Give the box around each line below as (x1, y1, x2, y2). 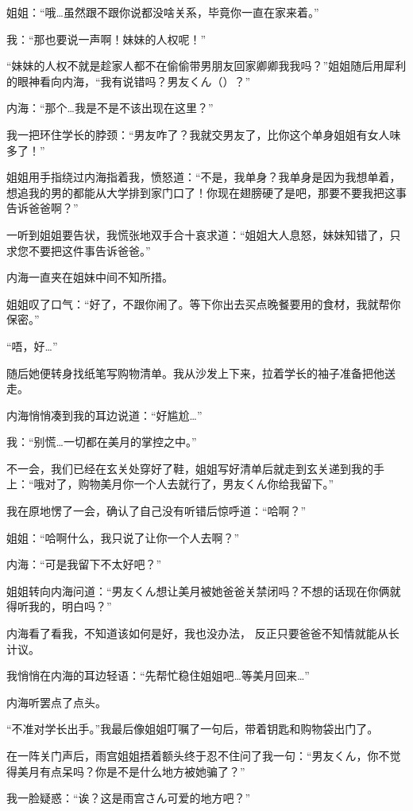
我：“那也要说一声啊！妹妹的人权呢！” (6, 30, 206, 47)
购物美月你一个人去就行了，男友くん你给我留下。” (78, 475, 334, 492)
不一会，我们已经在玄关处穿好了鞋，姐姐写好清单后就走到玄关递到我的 (6, 460, 373, 476)
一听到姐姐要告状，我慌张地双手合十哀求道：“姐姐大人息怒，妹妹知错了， (6, 226, 390, 243)
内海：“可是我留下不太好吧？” (6, 556, 162, 572)
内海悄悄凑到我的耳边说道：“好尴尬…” (6, 406, 203, 423)
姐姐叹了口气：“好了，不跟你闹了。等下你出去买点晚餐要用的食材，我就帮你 (6, 295, 401, 312)
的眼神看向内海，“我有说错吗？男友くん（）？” (6, 72, 251, 89)
